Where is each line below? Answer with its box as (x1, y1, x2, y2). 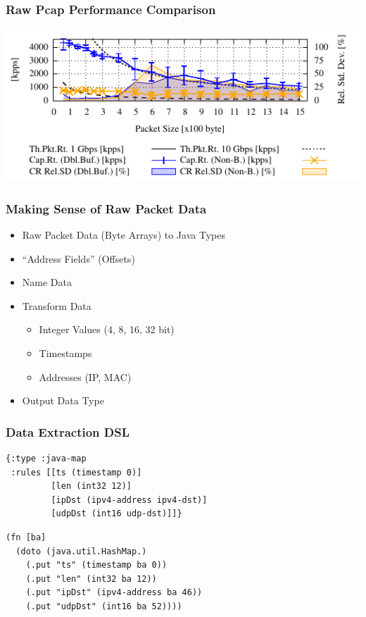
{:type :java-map (6, 454, 87, 463)
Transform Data (22, 298, 91, 313)
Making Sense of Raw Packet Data (6, 199, 207, 217)
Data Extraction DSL (6, 423, 130, 440)
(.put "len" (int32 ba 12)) (25, 573, 157, 584)
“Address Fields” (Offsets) (22, 251, 135, 266)
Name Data (22, 275, 72, 289)
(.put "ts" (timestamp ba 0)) (25, 560, 168, 571)
